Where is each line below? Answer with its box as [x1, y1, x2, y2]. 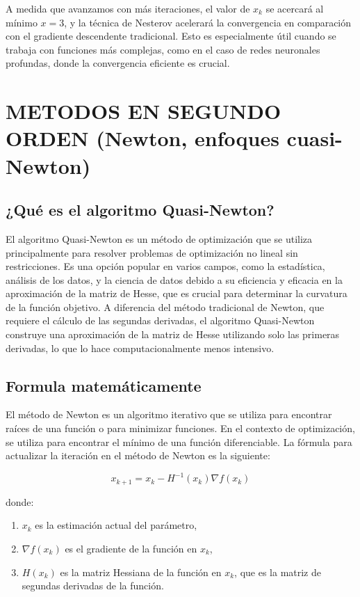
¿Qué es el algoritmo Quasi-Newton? [6, 199, 275, 221]
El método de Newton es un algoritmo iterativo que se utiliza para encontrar [6, 407, 332, 422]
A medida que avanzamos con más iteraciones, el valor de [6, 1, 250, 15]
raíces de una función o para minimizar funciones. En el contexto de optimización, [6, 421, 355, 436]
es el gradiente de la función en [65, 541, 197, 555]
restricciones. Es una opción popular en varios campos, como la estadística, [6, 259, 325, 273]
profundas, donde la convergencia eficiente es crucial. [6, 56, 230, 70]
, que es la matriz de [234, 564, 321, 579]
